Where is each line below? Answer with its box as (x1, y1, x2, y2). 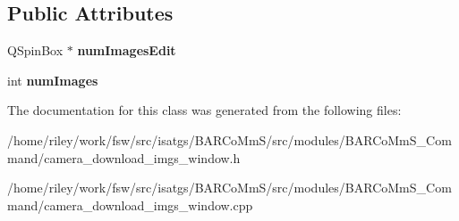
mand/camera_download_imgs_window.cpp (7, 195, 253, 214)
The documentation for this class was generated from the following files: (7, 101, 402, 119)
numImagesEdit (77, 41, 176, 60)
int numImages (7, 70, 98, 89)
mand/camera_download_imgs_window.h (7, 148, 241, 167)
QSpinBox (7, 41, 64, 60)
